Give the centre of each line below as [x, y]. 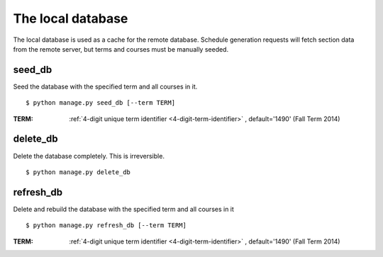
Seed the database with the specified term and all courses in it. [105, 86]
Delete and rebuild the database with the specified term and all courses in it [123, 209]
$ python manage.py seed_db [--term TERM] [101, 103]
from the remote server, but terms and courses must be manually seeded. [121, 49]
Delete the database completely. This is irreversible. [89, 156]
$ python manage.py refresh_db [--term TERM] [106, 225]
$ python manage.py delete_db [78, 172]
